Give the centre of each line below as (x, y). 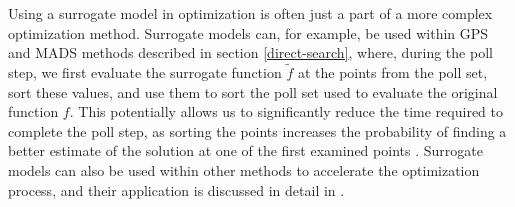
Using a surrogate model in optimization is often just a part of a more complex (250, 13)
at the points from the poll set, (392, 72)
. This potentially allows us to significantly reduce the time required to (286, 111)
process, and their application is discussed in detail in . (176, 189)
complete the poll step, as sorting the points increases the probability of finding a (257, 130)
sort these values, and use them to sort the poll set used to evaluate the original (253, 91)
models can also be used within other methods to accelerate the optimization (244, 169)
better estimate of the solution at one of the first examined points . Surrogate (245, 150)
